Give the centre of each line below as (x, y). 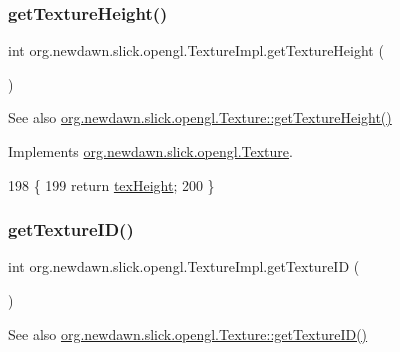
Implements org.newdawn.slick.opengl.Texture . (150, 151)
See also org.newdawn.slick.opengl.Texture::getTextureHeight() (200, 117)
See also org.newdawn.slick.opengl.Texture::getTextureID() (188, 333)
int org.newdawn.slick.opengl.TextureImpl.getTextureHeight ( (196, 50)
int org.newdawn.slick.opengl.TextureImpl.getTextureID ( (184, 266)
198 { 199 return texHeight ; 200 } (111, 184)
